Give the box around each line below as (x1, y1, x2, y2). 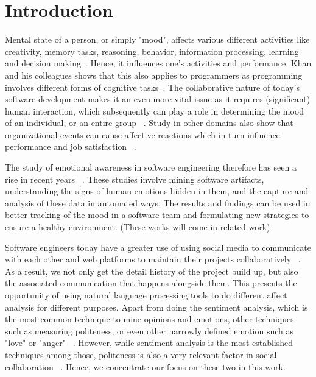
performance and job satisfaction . (5, 140, 136, 153)
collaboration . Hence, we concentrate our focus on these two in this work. (5, 360, 286, 373)
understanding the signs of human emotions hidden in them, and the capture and (5, 185, 309, 197)
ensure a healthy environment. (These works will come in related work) (5, 220, 270, 233)
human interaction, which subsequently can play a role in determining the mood (5, 104, 304, 117)
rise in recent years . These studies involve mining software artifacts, (5, 172, 264, 185)
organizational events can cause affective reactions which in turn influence (5, 128, 280, 141)
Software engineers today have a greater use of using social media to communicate (5, 241, 311, 253)
